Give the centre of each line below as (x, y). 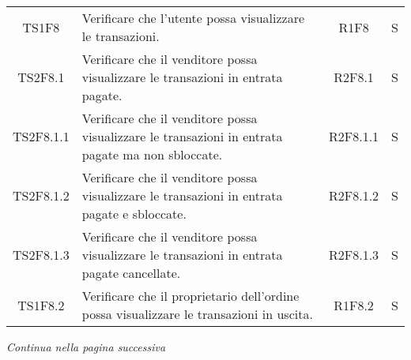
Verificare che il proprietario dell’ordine (190, 296)
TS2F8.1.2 (41, 195)
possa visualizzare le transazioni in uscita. (197, 314)
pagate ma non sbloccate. (152, 154)
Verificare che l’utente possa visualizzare (193, 18)
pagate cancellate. (131, 273)
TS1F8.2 (41, 305)
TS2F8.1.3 (41, 255)
